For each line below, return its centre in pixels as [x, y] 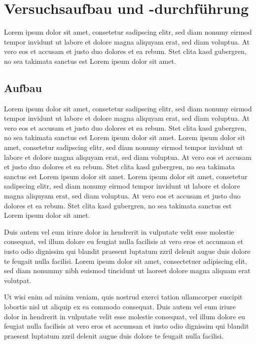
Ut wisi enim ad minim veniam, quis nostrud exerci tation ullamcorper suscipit [123, 297]
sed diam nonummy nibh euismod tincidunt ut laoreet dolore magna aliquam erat [127, 270]
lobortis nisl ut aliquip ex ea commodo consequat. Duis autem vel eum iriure [120, 306]
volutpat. [18, 280]
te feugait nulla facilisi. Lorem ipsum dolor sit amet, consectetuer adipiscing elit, [126, 261]
